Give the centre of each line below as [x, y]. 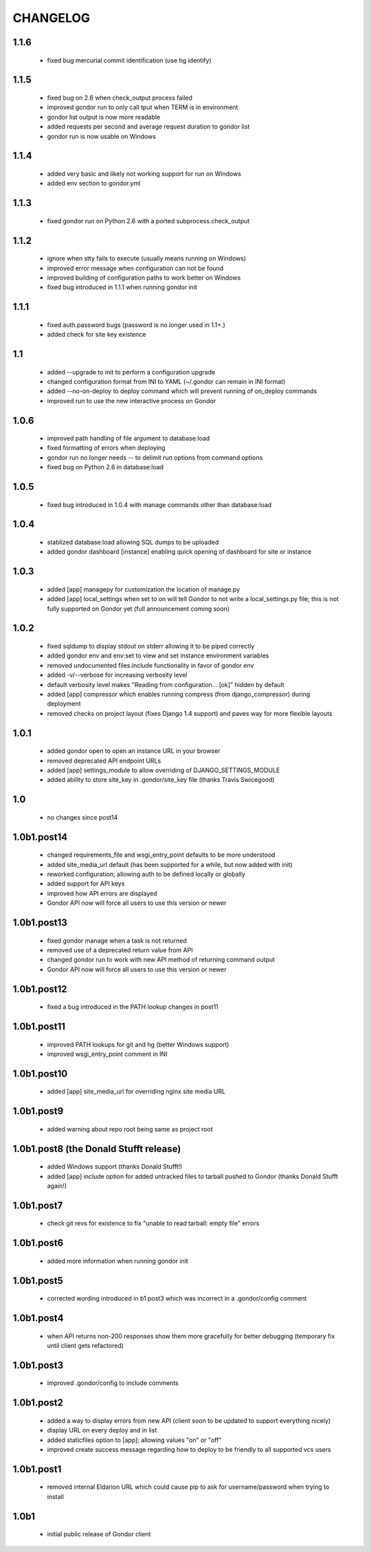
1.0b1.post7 [38, 1205]
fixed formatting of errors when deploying [106, 448]
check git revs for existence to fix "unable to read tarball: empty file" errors [153, 1224]
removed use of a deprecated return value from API [120, 950]
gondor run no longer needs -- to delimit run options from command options [155, 458]
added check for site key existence [97, 335]
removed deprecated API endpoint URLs [104, 761]
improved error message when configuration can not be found [135, 268]
